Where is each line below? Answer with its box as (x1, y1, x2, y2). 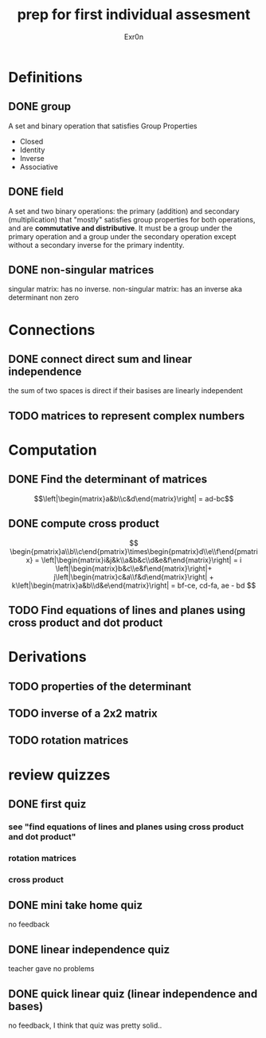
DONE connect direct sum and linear (8, 352, 193, 366)
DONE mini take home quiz (8, 898, 143, 912)
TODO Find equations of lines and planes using (8, 604, 245, 617)
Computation (8, 441, 97, 459)
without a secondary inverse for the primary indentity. (8, 240, 185, 250)
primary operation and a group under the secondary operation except (8, 231, 237, 241)
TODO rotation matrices (8, 733, 129, 747)
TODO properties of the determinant (8, 679, 192, 693)
